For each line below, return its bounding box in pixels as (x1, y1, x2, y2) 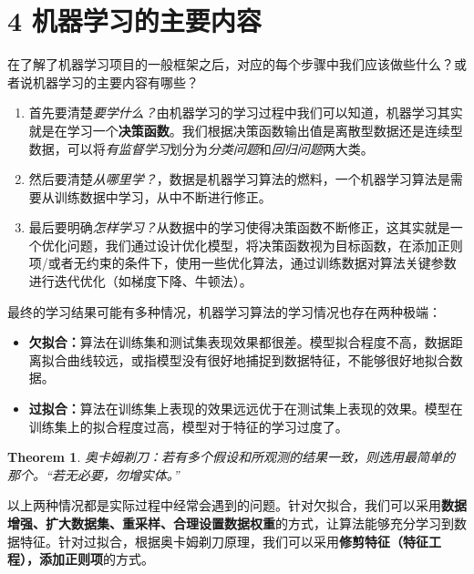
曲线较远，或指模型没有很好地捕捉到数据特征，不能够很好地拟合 (67, 350, 450, 369)
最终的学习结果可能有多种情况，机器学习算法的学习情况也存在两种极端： (7, 302, 441, 321)
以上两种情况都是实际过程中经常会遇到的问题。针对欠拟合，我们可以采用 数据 (7, 496, 467, 515)
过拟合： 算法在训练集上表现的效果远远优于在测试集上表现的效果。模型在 (28, 399, 463, 418)
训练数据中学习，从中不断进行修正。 (54, 187, 272, 206)
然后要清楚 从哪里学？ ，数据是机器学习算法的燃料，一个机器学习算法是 (28, 169, 450, 189)
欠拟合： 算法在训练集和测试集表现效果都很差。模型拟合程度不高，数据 (28, 333, 450, 352)
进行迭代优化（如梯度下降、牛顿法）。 (28, 272, 252, 291)
